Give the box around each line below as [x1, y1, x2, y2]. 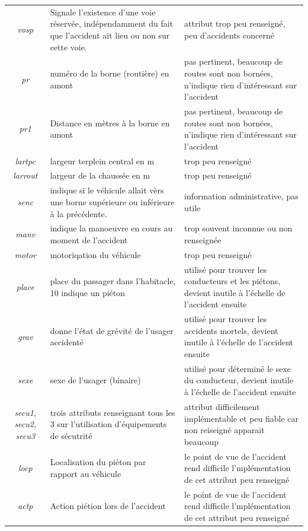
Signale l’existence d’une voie [50, 5, 156, 18]
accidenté [50, 336, 84, 348]
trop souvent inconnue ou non [184, 222, 293, 234]
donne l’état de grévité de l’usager [50, 324, 174, 336]
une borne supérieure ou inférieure [50, 195, 175, 208]
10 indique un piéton [50, 286, 126, 298]
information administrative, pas [184, 190, 299, 202]
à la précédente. [50, 207, 107, 220]
